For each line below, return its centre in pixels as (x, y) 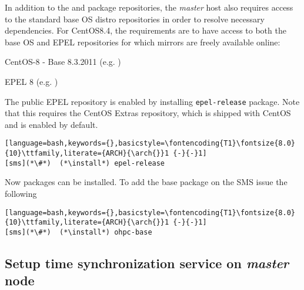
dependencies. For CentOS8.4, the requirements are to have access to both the (146, 30)
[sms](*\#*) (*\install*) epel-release (85, 163)
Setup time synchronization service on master (147, 263)
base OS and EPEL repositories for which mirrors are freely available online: (143, 42)
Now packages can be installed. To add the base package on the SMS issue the (146, 182)
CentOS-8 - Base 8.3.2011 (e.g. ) (63, 62)
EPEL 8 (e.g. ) (31, 81)
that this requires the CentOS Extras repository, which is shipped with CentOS (148, 113)
